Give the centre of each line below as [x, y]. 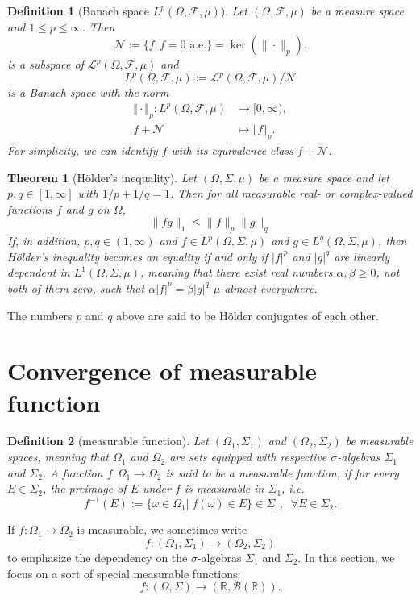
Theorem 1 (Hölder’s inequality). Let [102, 177]
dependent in [39, 272]
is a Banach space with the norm [88, 92]
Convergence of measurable [162, 371]
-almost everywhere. [269, 287]
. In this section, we [346, 557]
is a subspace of [46, 64]
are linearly [362, 256]
